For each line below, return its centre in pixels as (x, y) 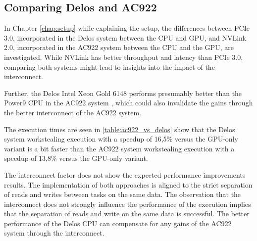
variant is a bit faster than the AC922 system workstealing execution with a (119, 148)
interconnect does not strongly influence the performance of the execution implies (128, 204)
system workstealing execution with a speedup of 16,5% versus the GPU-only (121, 139)
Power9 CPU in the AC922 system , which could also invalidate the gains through (128, 103)
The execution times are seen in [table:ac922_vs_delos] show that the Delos (120, 129)
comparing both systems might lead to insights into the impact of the (109, 67)
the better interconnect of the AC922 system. (73, 112)
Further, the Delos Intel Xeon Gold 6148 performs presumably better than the (123, 93)
